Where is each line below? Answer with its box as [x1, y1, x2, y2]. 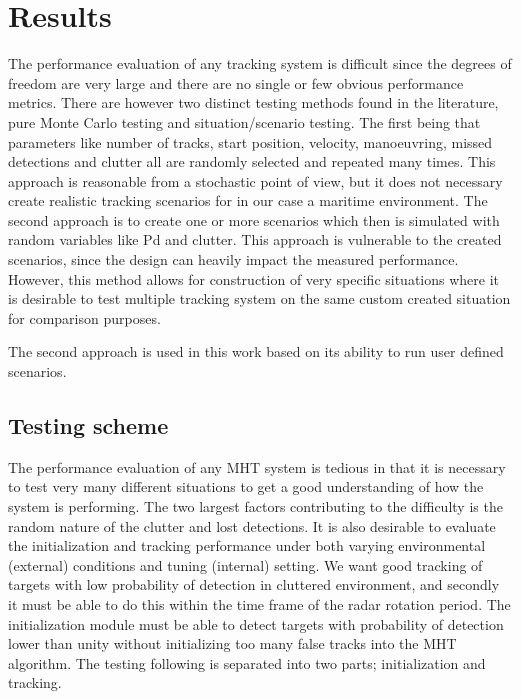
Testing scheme [8, 410, 169, 441]
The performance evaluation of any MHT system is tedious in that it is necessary [8, 456, 506, 477]
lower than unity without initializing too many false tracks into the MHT [8, 633, 457, 654]
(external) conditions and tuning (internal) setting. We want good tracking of [8, 554, 483, 575]
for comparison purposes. [8, 307, 161, 328]
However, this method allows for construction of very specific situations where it [8, 268, 500, 289]
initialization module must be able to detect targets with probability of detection [8, 613, 504, 634]
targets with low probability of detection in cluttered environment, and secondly [8, 574, 500, 595]
